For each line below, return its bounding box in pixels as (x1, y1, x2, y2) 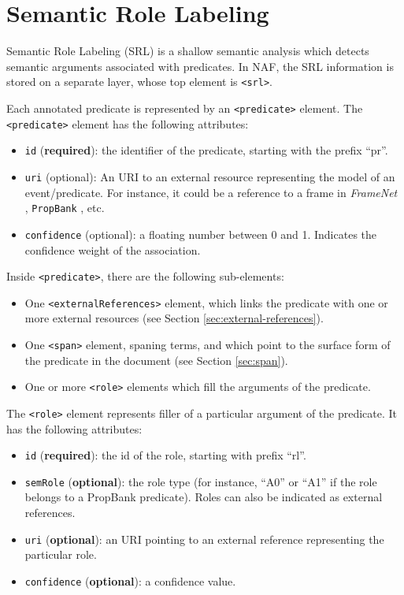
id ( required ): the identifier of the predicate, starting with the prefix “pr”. (24, 142, 388, 158)
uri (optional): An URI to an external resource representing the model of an (24, 168, 395, 184)
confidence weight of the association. (24, 241, 201, 258)
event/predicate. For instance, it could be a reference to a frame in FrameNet (24, 184, 398, 200)
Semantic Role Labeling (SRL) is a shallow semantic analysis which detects (6, 43, 369, 59)
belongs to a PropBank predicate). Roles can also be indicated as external (24, 489, 383, 505)
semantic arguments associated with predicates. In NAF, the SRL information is (6, 58, 394, 74)
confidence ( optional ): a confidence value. (24, 572, 236, 589)
